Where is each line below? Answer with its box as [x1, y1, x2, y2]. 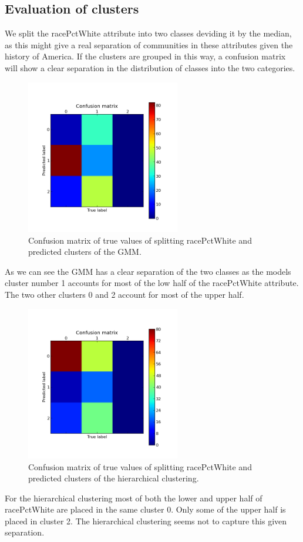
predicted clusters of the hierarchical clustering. [28, 472, 199, 484]
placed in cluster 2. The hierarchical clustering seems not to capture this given [5, 514, 287, 527]
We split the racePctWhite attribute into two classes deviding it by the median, [5, 27, 292, 39]
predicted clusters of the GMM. [28, 245, 142, 258]
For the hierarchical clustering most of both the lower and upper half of [5, 491, 262, 504]
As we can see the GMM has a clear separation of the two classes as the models [5, 265, 291, 277]
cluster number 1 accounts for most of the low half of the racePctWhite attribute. [5, 277, 299, 289]
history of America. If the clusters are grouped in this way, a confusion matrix [5, 50, 286, 62]
